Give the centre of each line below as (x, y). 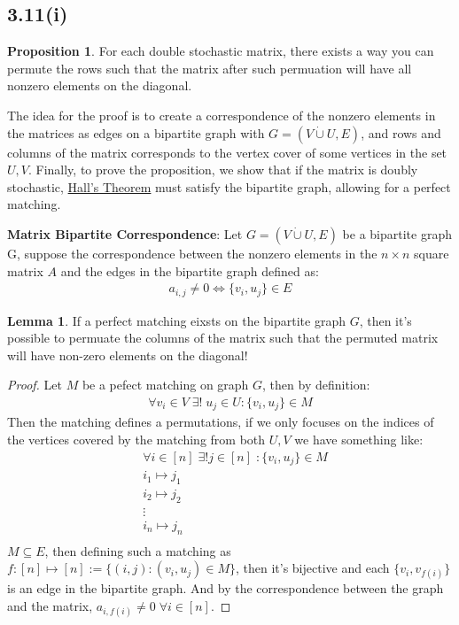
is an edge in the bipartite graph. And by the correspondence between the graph (226, 588)
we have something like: (359, 440)
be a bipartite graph (397, 233)
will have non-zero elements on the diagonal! (128, 355)
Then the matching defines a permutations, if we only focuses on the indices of (221, 422)
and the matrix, (50, 606)
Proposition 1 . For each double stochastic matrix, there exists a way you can (221, 51)
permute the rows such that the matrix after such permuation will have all (210, 68)
